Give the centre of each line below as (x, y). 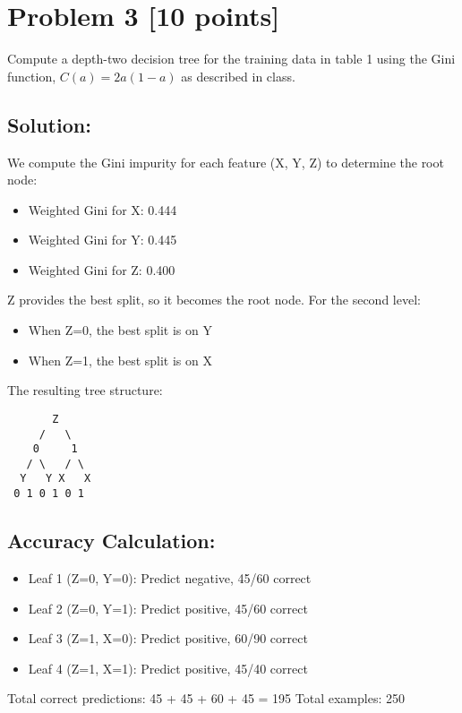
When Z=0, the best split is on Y (120, 330)
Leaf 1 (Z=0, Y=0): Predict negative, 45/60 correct (170, 578)
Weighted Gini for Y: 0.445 (103, 240)
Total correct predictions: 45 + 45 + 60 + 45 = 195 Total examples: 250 (206, 698)
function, (32, 76)
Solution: (49, 124)
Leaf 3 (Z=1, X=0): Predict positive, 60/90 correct (168, 638)
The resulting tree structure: (85, 390)
